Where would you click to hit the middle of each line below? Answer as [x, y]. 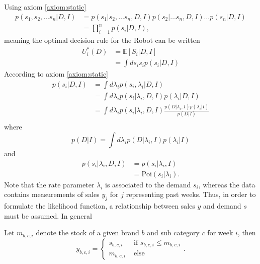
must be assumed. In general [48, 215]
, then [247, 233]
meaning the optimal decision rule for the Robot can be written [102, 40]
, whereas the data [227, 184]
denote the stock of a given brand [88, 233]
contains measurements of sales [52, 194]
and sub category [173, 233]
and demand [222, 206]
